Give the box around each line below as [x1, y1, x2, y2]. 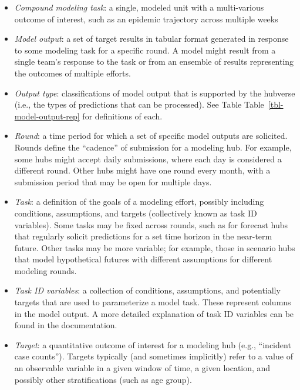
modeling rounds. [14, 264, 77, 276]
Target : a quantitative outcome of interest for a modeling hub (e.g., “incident [14, 338, 291, 351]
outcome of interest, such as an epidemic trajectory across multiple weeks [14, 12, 278, 25]
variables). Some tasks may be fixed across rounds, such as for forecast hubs [14, 218, 288, 231]
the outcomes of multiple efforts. [14, 66, 131, 79]
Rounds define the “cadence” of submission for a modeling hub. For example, [14, 141, 292, 153]
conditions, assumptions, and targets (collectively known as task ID [14, 206, 257, 219]
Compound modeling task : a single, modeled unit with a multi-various [14, 1, 264, 13]
